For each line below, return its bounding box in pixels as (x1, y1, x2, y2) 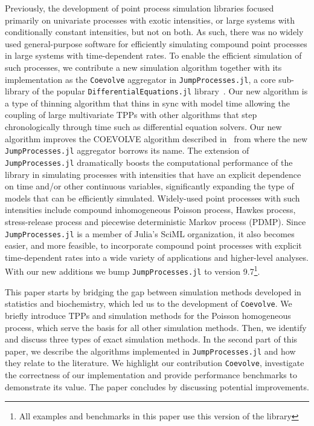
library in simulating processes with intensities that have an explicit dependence (5, 168, 301, 180)
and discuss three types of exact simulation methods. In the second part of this (5, 333, 298, 346)
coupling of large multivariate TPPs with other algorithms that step (5, 108, 257, 121)
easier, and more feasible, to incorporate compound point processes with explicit (5, 239, 302, 252)
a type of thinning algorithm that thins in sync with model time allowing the (5, 96, 290, 109)
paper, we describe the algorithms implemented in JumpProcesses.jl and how (5, 344, 296, 357)
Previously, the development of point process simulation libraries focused (5, 2, 274, 14)
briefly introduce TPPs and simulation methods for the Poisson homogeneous (5, 309, 291, 321)
